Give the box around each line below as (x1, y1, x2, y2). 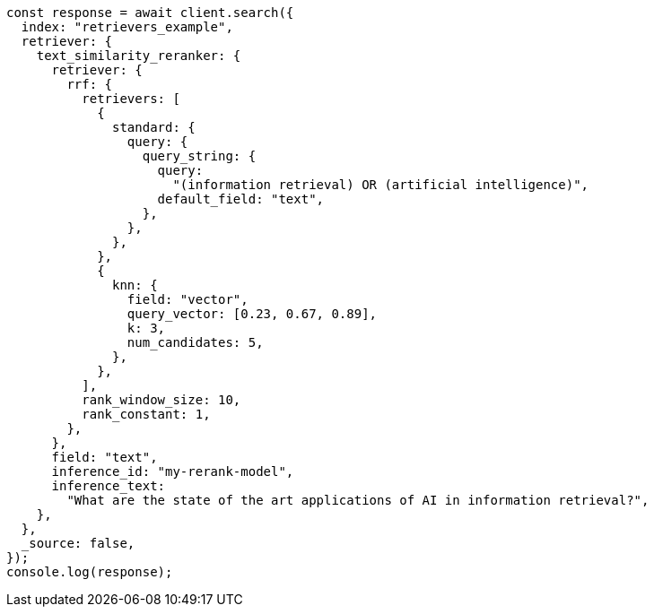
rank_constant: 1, (82, 407, 211, 421)
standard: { (112, 120, 196, 134)
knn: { (112, 278, 158, 292)
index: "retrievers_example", (21, 20, 233, 34)
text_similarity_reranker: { (36, 48, 241, 63)
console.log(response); (6, 565, 173, 579)
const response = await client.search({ (6, 5, 294, 20)
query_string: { (142, 149, 257, 163)
